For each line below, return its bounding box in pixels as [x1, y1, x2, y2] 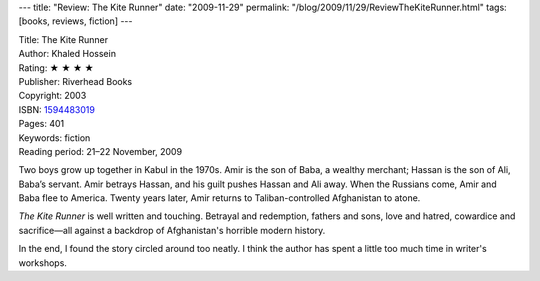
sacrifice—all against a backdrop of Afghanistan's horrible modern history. [18, 224, 326, 236]
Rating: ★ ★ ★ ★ [18, 61, 94, 74]
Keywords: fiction [18, 131, 91, 144]
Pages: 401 [18, 118, 65, 130]
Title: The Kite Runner [18, 33, 109, 45]
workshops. [18, 256, 67, 269]
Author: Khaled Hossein [18, 48, 117, 60]
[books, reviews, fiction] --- [18, 15, 133, 27]
